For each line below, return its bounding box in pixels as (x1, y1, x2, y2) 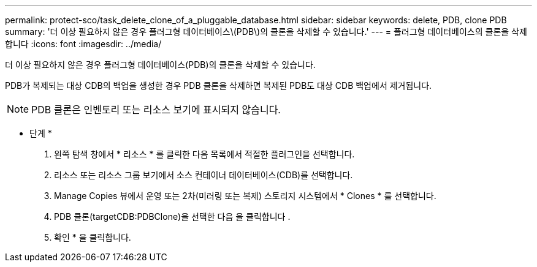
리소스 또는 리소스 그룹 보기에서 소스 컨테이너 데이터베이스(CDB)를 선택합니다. (54, 170, 353, 180)
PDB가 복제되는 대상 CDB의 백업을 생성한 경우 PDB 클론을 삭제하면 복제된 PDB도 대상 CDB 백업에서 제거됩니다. (5, 80, 432, 91)
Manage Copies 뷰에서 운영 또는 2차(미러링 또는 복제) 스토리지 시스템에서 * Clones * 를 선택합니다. (54, 190, 436, 201)
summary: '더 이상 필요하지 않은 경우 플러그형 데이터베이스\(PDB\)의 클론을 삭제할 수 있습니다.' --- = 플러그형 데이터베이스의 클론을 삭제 (5, 26, 527, 37)
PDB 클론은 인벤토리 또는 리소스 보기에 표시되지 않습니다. (31, 103, 281, 116)
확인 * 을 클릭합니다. (54, 232, 131, 243)
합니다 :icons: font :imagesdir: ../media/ (5, 39, 162, 49)
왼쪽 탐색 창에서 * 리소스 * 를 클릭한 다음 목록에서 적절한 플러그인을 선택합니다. (54, 149, 355, 159)
